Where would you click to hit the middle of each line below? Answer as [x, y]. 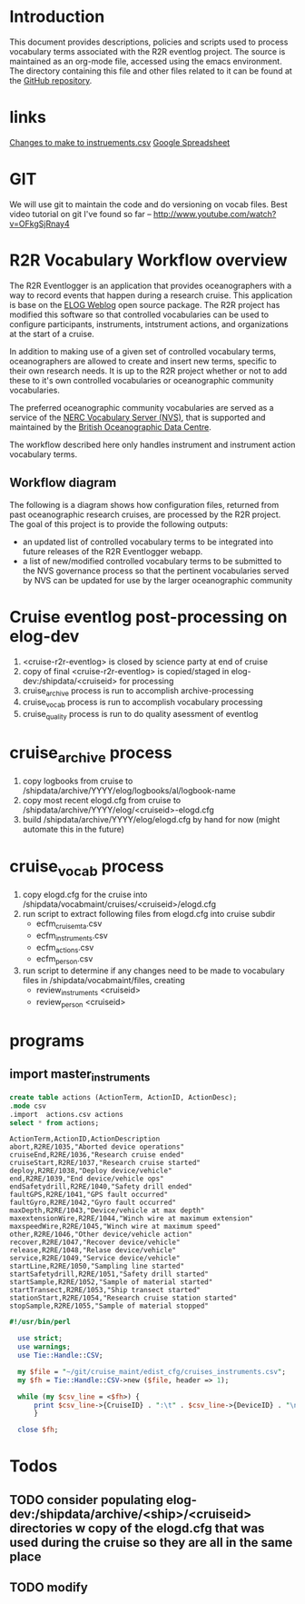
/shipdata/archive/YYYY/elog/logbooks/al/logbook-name [129, 791]
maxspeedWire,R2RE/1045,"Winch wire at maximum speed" [115, 1227]
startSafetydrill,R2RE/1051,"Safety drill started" [109, 1274]
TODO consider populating [86, 1500]
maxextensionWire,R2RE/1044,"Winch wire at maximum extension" [132, 1219]
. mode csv [28, 1106]
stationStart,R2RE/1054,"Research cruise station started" [123, 1298]
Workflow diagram [63, 483]
